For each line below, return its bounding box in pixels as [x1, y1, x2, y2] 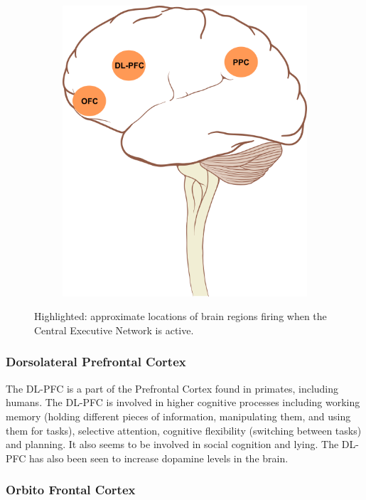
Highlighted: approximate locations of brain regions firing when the [34, 309, 327, 324]
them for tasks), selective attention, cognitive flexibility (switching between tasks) [6, 422, 362, 437]
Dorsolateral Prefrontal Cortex [6, 353, 186, 371]
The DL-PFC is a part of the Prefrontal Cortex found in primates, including [6, 381, 339, 395]
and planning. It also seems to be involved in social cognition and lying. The [6, 437, 339, 452]
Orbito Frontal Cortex [6, 481, 136, 499]
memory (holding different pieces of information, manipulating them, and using [6, 408, 351, 423]
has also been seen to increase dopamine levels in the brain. [29, 450, 289, 465]
